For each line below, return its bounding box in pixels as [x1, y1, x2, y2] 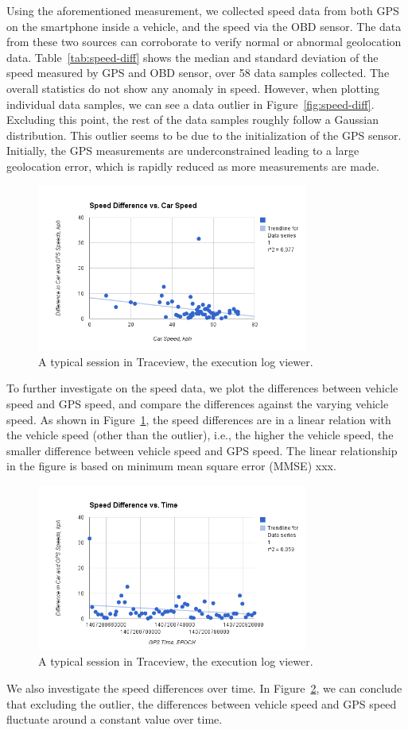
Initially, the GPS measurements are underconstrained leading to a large [6, 142, 359, 159]
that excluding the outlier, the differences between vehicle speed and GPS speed [6, 695, 397, 712]
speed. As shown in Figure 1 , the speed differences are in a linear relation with [6, 411, 391, 427]
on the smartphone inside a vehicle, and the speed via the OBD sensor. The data [6, 17, 402, 34]
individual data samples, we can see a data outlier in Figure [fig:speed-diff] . [6, 95, 375, 112]
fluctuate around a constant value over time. [6, 711, 223, 728]
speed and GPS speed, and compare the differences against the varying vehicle [6, 396, 389, 412]
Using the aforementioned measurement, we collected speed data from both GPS [6, 2, 399, 18]
